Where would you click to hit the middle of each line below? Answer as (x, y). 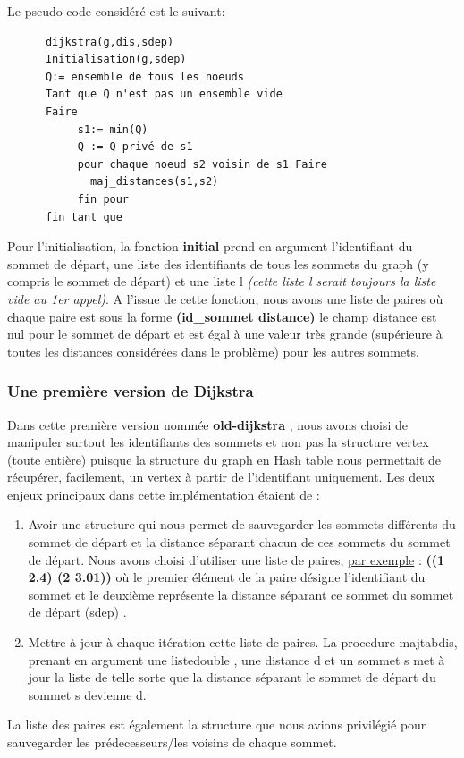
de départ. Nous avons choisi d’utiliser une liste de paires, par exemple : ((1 (236, 559)
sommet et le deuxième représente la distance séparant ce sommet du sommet (241, 594)
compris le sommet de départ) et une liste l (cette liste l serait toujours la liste (222, 281)
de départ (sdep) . (77, 612)
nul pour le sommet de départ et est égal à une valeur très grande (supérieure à (225, 334)
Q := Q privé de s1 (135, 147)
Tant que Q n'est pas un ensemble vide (164, 94)
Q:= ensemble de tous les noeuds (144, 76)
